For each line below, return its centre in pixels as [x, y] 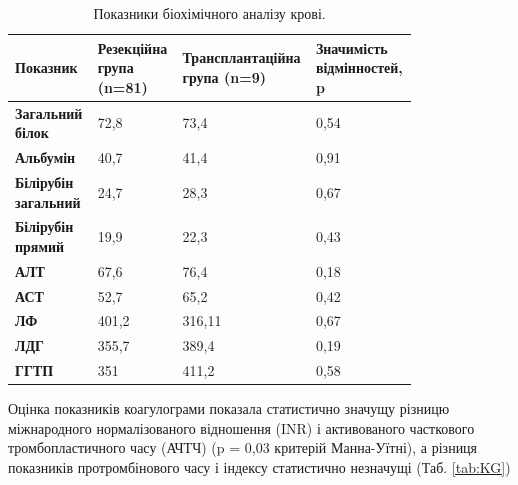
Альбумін [45, 157]
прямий [40, 245]
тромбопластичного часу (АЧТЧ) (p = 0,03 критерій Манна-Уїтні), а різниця [243, 447]
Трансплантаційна [241, 57]
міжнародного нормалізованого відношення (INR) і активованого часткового [241, 427]
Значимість [351, 47]
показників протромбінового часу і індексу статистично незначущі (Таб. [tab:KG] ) [259, 467]
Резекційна [132, 47]
